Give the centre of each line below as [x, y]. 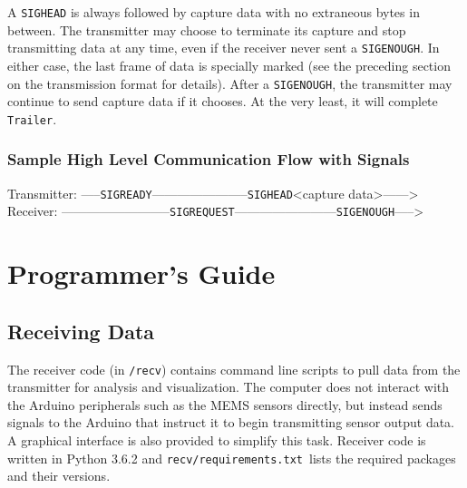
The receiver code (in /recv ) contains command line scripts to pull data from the [234, 369]
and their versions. [59, 476]
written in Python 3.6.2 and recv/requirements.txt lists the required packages [232, 458]
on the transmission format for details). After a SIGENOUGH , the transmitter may [230, 83]
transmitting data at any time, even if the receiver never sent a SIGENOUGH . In [224, 48]
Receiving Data [81, 331]
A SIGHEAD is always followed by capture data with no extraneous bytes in [214, 12]
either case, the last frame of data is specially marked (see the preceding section [229, 65]
